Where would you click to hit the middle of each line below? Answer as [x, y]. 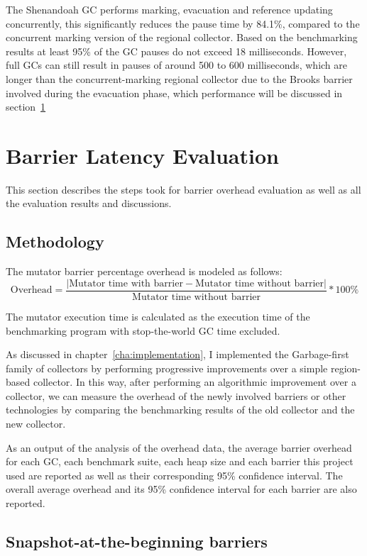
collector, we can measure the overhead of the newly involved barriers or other [176, 395]
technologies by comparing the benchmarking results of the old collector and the [180, 410]
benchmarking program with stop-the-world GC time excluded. [143, 330]
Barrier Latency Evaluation [142, 155]
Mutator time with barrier [126, 283]
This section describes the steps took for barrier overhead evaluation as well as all [183, 189]
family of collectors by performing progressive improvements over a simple [167, 368]
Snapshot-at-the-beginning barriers [137, 541]
